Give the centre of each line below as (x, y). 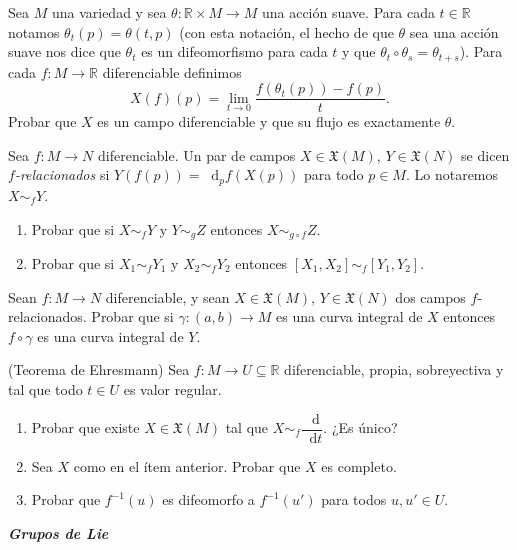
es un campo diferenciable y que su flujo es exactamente (269, 121)
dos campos (430, 296)
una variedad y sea (109, 12)
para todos (354, 499)
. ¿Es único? (360, 427)
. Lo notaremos (452, 174)
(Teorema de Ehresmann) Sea (99, 369)
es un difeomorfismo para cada (234, 51)
